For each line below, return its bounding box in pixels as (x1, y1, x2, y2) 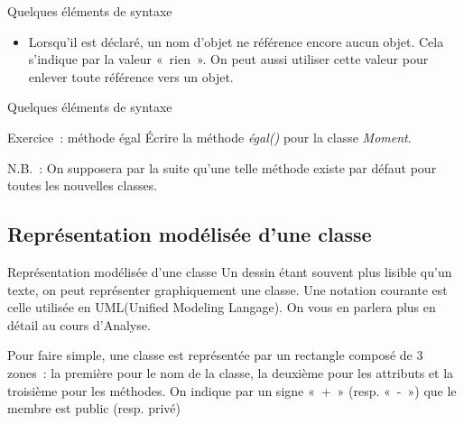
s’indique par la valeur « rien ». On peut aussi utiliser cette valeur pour (28, 50, 429, 69)
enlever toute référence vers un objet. (28, 67, 234, 86)
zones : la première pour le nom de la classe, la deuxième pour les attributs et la (7, 363, 454, 382)
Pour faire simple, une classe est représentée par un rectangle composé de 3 (7, 346, 423, 364)
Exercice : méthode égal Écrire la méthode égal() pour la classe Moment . (7, 127, 412, 146)
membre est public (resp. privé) (7, 399, 181, 418)
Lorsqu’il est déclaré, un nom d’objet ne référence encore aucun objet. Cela (28, 32, 444, 51)
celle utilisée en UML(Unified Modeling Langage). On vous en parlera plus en (7, 298, 436, 317)
